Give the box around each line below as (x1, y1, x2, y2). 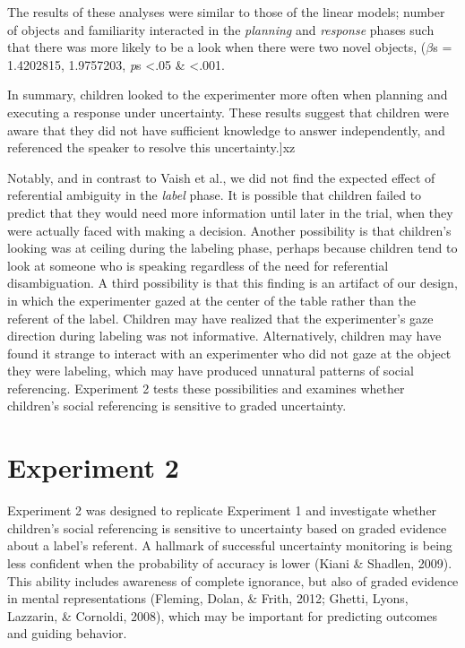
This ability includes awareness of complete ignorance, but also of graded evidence (7, 571, 459, 590)
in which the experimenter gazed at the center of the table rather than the (7, 290, 416, 309)
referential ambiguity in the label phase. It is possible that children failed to (7, 186, 422, 204)
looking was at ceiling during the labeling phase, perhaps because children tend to (7, 238, 458, 257)
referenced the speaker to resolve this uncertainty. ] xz (7, 138, 296, 157)
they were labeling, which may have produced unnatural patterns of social (7, 361, 414, 380)
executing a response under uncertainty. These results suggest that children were (7, 102, 450, 121)
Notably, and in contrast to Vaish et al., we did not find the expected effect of (7, 168, 435, 186)
